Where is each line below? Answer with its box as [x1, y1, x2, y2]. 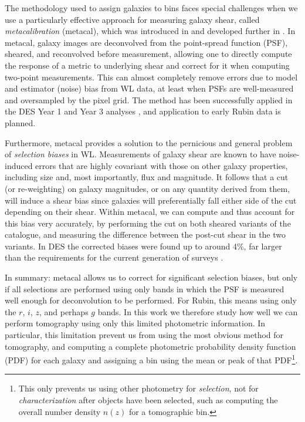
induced [5, 159, 33, 171]
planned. [5, 116, 36, 129]
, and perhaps [39, 305, 89, 318]
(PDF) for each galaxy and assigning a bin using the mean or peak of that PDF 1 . [5, 352, 298, 366]
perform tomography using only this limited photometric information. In [5, 317, 266, 329]
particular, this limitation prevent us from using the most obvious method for [5, 329, 284, 341]
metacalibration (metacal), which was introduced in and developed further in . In [5, 25, 296, 37]
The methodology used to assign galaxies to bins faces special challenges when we [5, 2, 298, 13]
